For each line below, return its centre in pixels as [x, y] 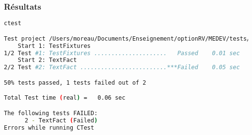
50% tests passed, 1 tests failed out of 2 [75, 82]
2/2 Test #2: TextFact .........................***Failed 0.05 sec [122, 67]
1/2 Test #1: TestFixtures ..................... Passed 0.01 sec [122, 53]
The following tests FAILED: [51, 113]
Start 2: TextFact [47, 60]
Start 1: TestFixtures [54, 46]
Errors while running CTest [49, 127]
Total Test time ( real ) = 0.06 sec [65, 98]
